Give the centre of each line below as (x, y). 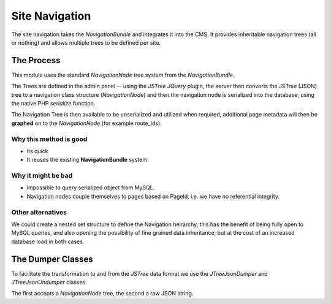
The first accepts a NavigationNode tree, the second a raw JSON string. (102, 294)
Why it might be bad (42, 176)
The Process (36, 60)
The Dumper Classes (52, 259)
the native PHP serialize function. (53, 104)
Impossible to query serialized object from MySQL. (91, 188)
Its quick (37, 151)
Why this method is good (49, 139)
